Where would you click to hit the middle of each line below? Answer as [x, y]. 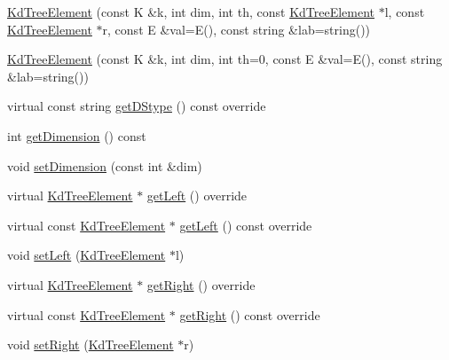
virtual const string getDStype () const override [137, 106]
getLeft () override [197, 196]
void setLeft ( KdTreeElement [87, 255]
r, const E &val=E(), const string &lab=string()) [236, 29]
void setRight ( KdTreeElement [91, 344]
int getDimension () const [77, 135]
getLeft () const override [246, 225]
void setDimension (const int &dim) [105, 165]
